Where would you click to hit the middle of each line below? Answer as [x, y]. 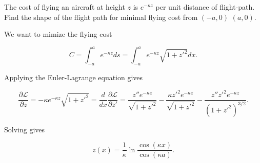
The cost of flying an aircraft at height [65, 7]
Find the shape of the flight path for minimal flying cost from [101, 17]
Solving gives [25, 129]
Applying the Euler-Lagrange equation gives [74, 77]
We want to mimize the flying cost [58, 34]
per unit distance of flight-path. [205, 7]
